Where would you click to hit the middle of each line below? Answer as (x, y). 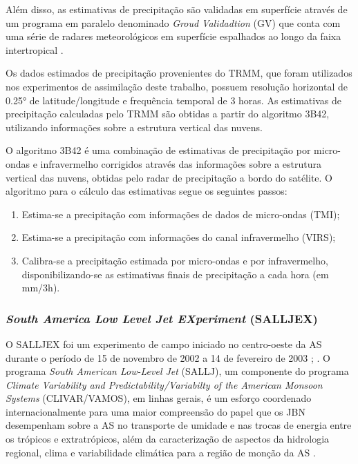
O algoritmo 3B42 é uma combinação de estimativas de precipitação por (158, 150)
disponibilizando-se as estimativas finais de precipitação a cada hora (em (175, 274)
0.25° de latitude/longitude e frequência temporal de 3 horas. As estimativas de (173, 100)
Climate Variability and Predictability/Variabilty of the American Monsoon (164, 384)
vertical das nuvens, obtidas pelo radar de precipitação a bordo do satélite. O (169, 177)
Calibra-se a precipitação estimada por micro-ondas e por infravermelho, (175, 260)
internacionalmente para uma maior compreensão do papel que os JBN (156, 411)
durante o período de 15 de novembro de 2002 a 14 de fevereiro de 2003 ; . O (168, 357)
